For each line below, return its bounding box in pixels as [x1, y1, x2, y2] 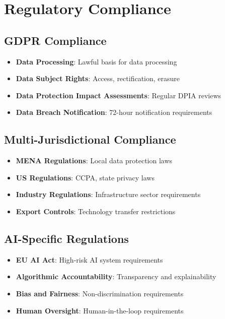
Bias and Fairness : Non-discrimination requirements [16, 288, 184, 298]
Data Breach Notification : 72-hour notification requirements [16, 107, 212, 117]
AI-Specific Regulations [4, 230, 129, 246]
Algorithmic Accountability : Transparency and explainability [16, 271, 216, 282]
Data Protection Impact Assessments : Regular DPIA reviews [16, 90, 221, 100]
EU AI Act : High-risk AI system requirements [16, 254, 163, 265]
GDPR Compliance [4, 32, 107, 48]
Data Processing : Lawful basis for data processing [16, 56, 177, 67]
